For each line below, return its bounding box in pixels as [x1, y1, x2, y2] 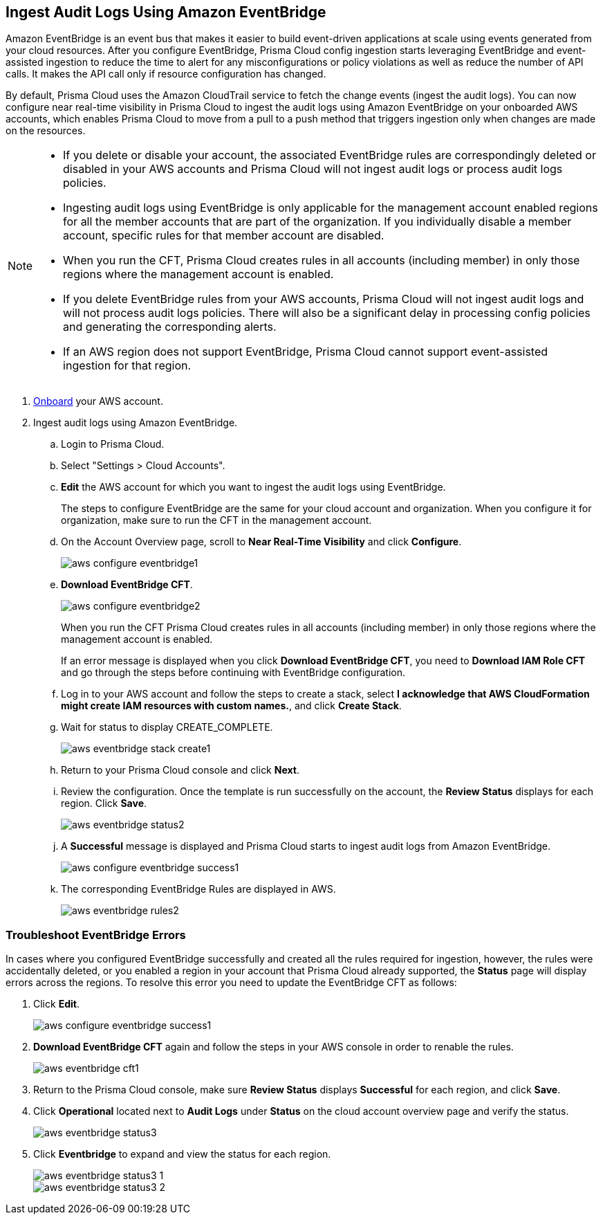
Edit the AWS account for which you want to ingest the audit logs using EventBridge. [61, 481, 446, 493]
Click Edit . [33, 998, 80, 1010]
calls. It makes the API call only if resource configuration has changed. [6, 68, 326, 80]
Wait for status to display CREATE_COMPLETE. [61, 721, 273, 734]
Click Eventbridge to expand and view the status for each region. [33, 1148, 331, 1160]
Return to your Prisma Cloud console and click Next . [61, 764, 299, 776]
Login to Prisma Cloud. [61, 438, 165, 450]
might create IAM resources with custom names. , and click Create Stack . [61, 700, 402, 712]
